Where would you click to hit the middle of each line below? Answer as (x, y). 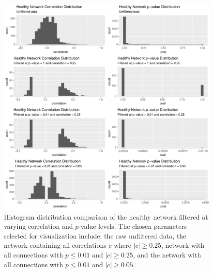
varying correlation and (38, 226)
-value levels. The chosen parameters (133, 226)
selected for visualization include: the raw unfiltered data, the (95, 235)
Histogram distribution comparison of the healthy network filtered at (106, 216)
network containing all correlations (55, 245)
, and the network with (167, 254)
